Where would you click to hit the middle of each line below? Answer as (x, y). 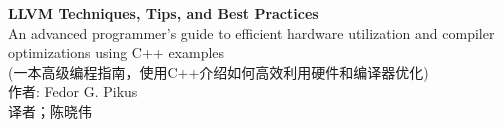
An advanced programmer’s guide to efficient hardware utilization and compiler (251, 32)
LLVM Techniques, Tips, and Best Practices (163, 13)
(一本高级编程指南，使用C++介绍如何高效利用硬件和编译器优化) (218, 71)
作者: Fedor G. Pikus (73, 91)
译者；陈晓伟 (50, 110)
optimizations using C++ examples (116, 52)
